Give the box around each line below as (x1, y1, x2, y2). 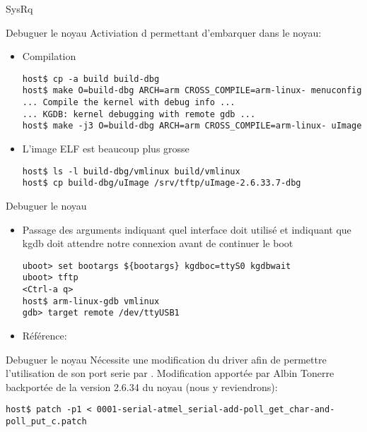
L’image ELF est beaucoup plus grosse (22, 141, 190, 156)
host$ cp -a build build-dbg (22, 73, 160, 84)
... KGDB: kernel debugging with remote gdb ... (22, 109, 256, 119)
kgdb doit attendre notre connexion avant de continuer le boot (22, 236, 293, 251)
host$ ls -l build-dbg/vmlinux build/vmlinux (22, 166, 240, 176)
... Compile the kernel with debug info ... (22, 97, 235, 108)
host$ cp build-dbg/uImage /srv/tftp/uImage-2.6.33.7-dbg (22, 178, 301, 188)
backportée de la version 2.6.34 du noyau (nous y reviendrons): (6, 379, 278, 394)
